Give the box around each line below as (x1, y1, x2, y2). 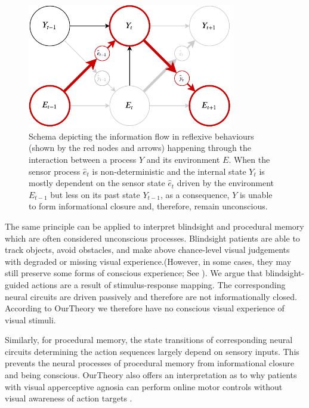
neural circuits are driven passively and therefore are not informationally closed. (5, 290, 297, 302)
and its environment (146, 153, 220, 165)
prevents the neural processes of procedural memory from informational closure (5, 357, 294, 369)
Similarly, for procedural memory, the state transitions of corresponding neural (5, 333, 293, 346)
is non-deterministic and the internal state (92, 165, 246, 177)
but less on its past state (50, 188, 140, 200)
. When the (228, 153, 270, 165)
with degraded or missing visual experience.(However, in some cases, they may (5, 255, 292, 267)
